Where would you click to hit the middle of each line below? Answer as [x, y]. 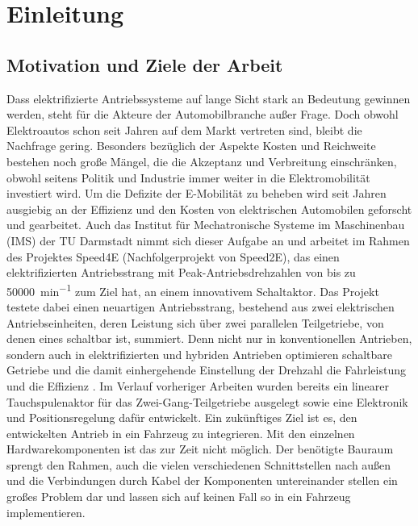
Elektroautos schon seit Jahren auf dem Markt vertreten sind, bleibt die [184, 129]
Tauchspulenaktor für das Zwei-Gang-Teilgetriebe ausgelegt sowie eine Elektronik [207, 401]
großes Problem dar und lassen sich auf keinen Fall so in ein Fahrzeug [179, 497]
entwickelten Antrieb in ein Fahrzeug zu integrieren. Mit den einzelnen [181, 433]
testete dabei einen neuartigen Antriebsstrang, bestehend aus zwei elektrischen [201, 306]
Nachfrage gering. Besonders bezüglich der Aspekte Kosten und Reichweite [191, 146]
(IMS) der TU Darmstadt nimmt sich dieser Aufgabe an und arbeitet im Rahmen [208, 240]
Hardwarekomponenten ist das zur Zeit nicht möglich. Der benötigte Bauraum [200, 449]
